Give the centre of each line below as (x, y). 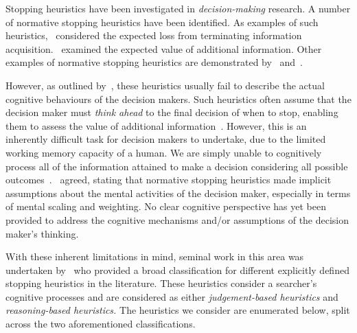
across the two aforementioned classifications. (101, 324)
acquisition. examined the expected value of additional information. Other (164, 48)
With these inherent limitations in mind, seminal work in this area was (155, 256)
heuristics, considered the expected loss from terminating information (154, 35)
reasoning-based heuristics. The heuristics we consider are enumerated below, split (178, 310)
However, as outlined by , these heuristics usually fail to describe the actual (165, 85)
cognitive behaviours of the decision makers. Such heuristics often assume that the (178, 99)
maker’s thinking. (42, 233)
